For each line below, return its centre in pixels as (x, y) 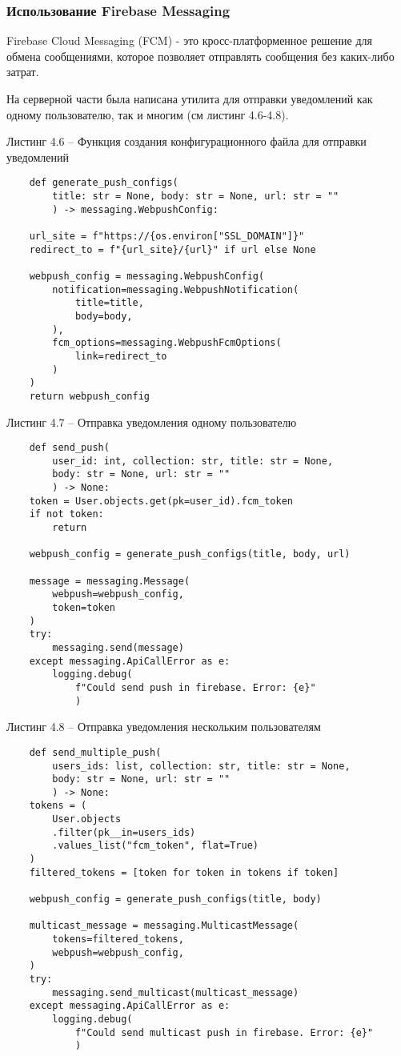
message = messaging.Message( (110, 581)
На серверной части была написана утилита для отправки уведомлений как (190, 98)
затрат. (23, 72)
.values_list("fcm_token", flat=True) (155, 846)
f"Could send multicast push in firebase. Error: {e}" (224, 1032)
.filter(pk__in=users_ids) (124, 832)
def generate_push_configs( (104, 183)
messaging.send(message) (118, 647)
